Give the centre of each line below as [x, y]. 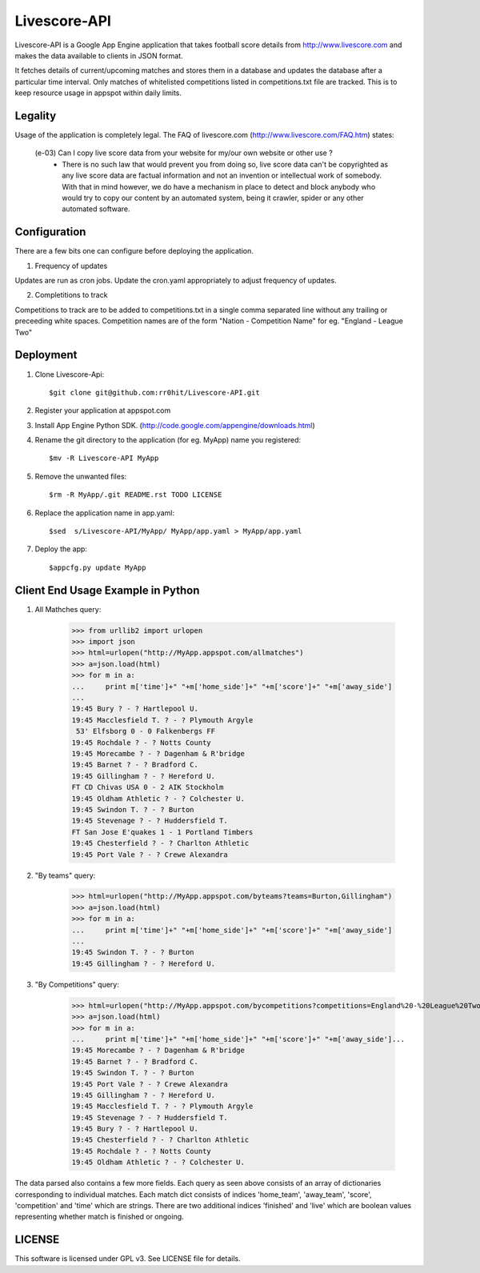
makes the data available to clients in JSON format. [99, 55]
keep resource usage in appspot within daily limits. [98, 93]
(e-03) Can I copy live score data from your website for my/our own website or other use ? [184, 153]
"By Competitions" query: [77, 984]
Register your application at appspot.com [103, 410]
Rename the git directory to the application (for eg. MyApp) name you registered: [168, 440]
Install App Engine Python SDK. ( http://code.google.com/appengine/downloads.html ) [175, 425]
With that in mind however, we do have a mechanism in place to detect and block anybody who [219, 186]
